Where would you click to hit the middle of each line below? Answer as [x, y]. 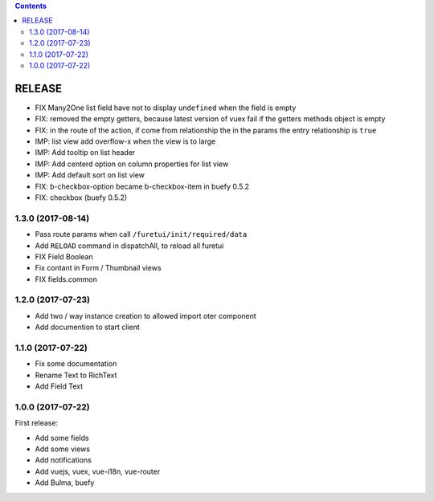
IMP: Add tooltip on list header [85, 153]
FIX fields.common [66, 279]
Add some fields [62, 438]
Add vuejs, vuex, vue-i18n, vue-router [98, 471]
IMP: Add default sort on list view [90, 175]
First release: [37, 423]
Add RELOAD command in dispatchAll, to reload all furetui [129, 246]
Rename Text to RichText [76, 375]
